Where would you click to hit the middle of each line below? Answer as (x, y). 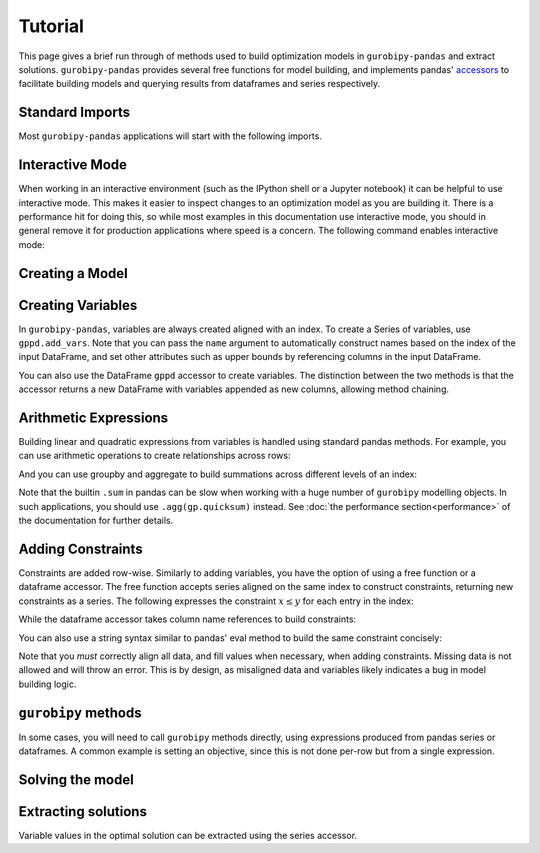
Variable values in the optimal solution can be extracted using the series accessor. (188, 835)
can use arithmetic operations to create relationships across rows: (154, 456)
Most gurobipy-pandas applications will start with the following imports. (170, 136)
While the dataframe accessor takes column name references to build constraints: (187, 619)
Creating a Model (73, 273)
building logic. (47, 684)
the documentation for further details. (96, 521)
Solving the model (76, 779)
